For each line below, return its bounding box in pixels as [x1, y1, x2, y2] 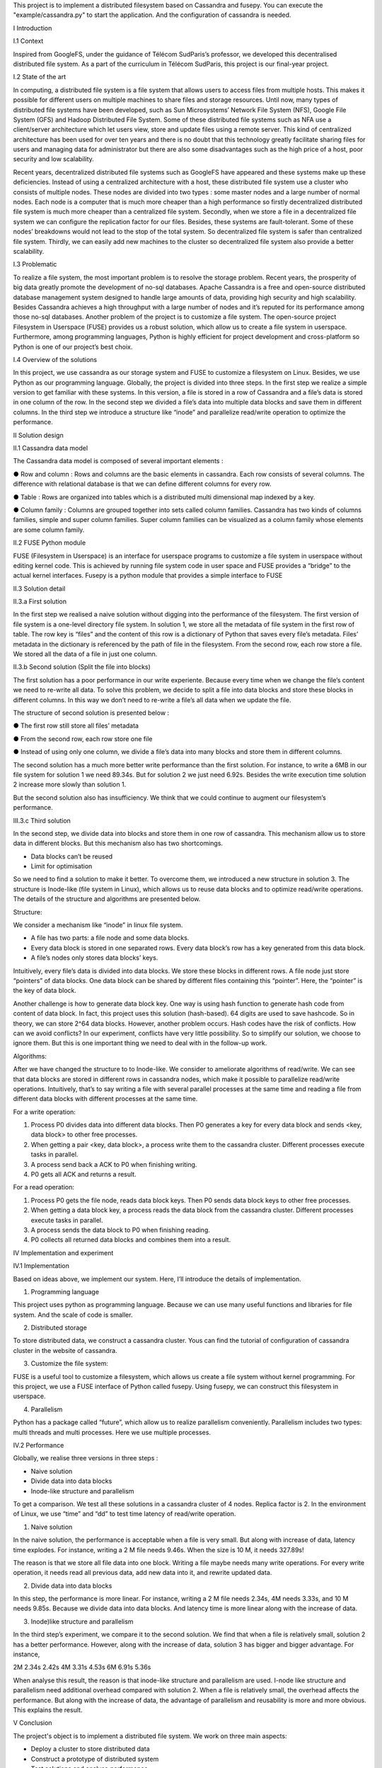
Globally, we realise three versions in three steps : [13, 1454, 158, 1462]
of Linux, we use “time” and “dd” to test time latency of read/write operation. [13, 1510, 236, 1518]
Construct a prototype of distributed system [30, 1755, 159, 1763]
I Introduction [13, 23, 52, 32]
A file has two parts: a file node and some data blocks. [30, 934, 190, 942]
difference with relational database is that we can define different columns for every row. [13, 479, 272, 488]
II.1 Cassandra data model [13, 444, 88, 453]
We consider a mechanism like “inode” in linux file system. [13, 921, 183, 929]
